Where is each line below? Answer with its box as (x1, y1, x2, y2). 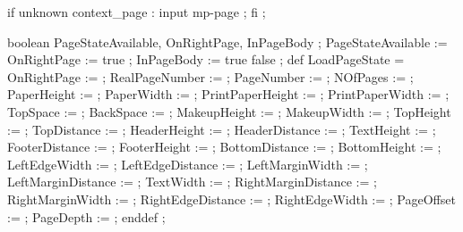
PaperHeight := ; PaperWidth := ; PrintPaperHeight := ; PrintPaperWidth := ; (7, 85, 450, 104)
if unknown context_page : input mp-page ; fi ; (7, 3, 266, 21)
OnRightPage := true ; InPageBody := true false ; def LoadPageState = (7, 50, 405, 69)
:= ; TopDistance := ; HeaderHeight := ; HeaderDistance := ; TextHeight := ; (7, 120, 436, 138)
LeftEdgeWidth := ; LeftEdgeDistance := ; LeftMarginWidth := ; (7, 154, 368, 173)
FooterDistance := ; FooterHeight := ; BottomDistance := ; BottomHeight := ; (7, 137, 442, 156)
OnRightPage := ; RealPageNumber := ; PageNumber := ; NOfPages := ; (7, 67, 414, 86)
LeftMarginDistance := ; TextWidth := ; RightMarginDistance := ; (7, 172, 377, 191)
